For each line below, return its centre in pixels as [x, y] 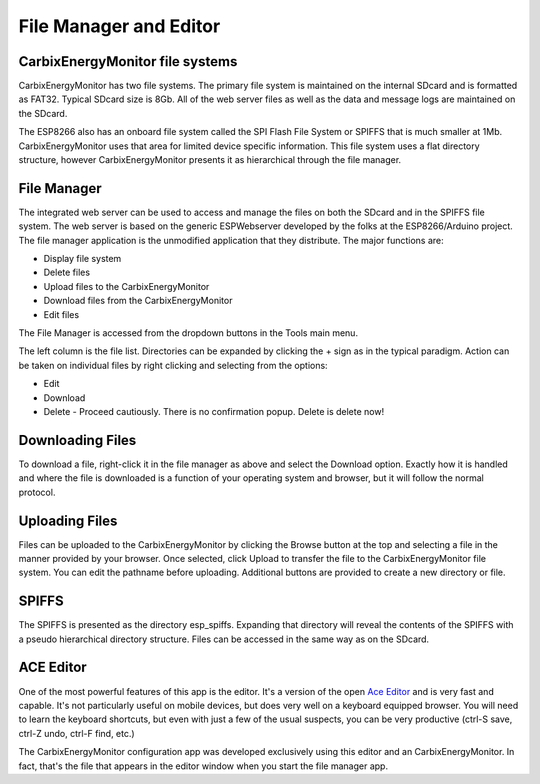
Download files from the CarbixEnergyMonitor [138, 301]
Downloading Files [77, 440]
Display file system [82, 259]
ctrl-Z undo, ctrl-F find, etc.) [76, 733]
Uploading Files [68, 520]
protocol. [37, 492]
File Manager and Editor [119, 26]
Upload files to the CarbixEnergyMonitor [126, 286]
